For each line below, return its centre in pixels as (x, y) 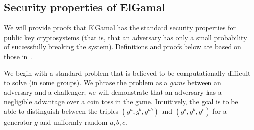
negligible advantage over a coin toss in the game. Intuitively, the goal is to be (121, 101)
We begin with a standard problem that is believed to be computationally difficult (127, 73)
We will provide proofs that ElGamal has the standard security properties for (120, 28)
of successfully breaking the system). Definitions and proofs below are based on (123, 47)
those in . (19, 56)
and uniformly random (74, 121)
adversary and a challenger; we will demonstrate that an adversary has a (113, 92)
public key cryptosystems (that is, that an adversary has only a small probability (126, 37)
